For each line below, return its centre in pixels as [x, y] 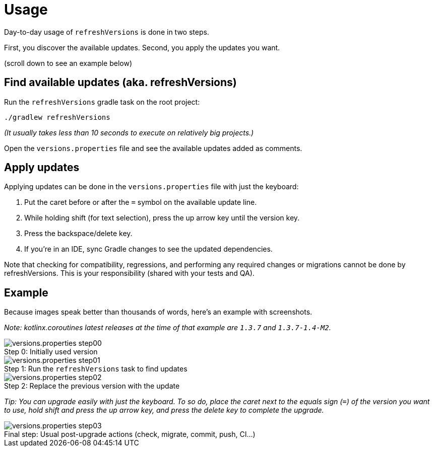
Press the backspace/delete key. [78, 234]
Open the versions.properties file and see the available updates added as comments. [153, 148]
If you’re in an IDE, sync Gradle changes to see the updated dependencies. [148, 249]
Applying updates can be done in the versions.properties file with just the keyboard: [151, 187]
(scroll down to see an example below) [68, 63]
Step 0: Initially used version [51, 352]
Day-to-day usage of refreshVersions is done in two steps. [107, 32]
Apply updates [42, 168]
